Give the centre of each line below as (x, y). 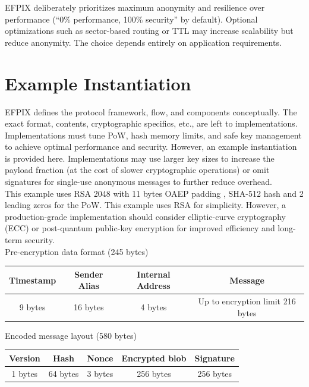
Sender (89, 274)
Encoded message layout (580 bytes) (71, 335)
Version (25, 358)
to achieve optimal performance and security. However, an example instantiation (151, 147)
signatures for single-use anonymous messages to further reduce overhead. (138, 182)
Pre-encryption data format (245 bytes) (77, 251)
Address (154, 286)
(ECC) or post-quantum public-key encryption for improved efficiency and (140, 228)
